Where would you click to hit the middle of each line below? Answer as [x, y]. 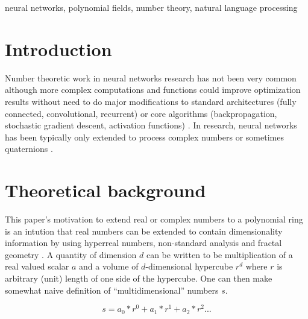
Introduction [58, 49]
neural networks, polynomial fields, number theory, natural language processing [151, 7]
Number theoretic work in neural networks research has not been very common [151, 77]
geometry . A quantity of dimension [71, 254]
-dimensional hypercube [189, 266]
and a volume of [109, 266]
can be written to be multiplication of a [219, 254]
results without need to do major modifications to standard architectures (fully [151, 101]
